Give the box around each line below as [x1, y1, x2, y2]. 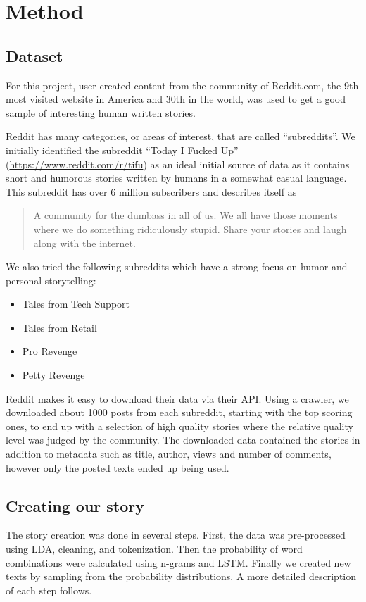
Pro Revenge [22, 344, 77, 358]
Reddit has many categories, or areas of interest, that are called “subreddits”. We [6, 129, 355, 144]
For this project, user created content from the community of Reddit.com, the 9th [6, 77, 359, 92]
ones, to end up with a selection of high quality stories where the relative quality [6, 418, 353, 433]
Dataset [6, 44, 63, 66]
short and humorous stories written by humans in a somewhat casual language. [6, 170, 347, 185]
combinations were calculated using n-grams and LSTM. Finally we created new [6, 555, 351, 570]
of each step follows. [6, 582, 92, 597]
